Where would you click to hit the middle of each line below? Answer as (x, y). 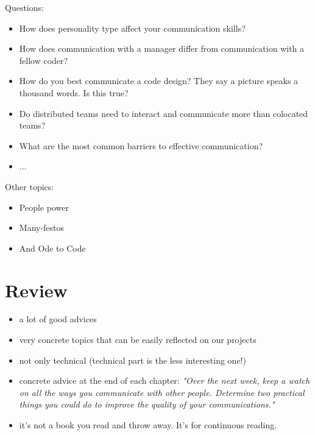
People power (44, 207)
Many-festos (42, 228)
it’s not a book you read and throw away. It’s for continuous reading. (148, 425)
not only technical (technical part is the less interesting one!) (133, 360)
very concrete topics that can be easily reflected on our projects (138, 340)
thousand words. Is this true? (74, 92)
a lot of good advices (58, 319)
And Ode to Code (52, 248)
